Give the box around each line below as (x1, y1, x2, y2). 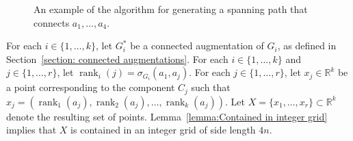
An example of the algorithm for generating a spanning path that (34, 2, 308, 16)
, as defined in (277, 38, 337, 53)
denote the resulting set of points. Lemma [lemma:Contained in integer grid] (6, 109, 328, 123)
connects (34, 15, 70, 29)
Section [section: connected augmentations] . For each (6, 51, 228, 66)
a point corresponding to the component (6, 80, 175, 94)
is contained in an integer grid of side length (70, 123, 256, 137)
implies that (6, 123, 57, 137)
